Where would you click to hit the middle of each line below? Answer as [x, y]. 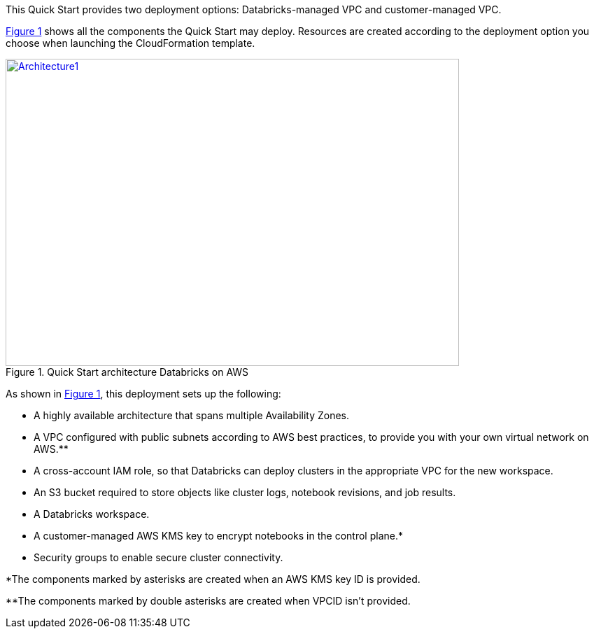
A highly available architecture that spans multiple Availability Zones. [192, 415]
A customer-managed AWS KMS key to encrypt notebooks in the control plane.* [218, 536]
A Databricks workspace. [92, 514]
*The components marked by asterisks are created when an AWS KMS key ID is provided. [213, 579]
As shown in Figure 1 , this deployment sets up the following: [143, 394]
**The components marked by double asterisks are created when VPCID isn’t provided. [208, 601]
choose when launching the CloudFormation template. [130, 43]
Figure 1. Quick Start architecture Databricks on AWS [127, 372]
